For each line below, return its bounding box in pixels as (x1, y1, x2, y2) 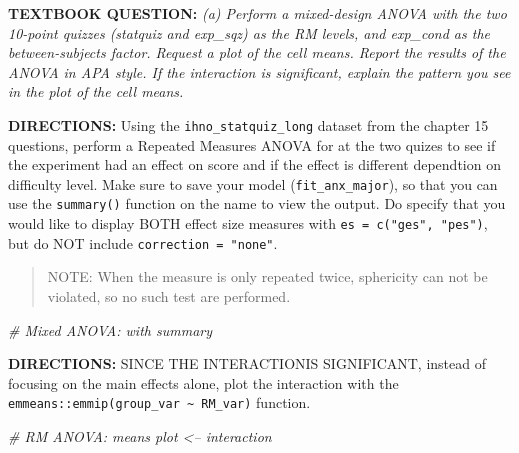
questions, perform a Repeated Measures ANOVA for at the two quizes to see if (8, 134, 496, 155)
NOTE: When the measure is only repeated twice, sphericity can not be (47, 266, 488, 287)
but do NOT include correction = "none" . (8, 232, 278, 253)
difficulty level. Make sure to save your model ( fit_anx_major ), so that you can (8, 173, 498, 194)
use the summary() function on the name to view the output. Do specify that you (8, 193, 506, 214)
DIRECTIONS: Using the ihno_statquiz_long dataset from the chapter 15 (8, 114, 489, 135)
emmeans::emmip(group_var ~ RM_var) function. (8, 392, 311, 413)
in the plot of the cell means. (8, 81, 184, 102)
